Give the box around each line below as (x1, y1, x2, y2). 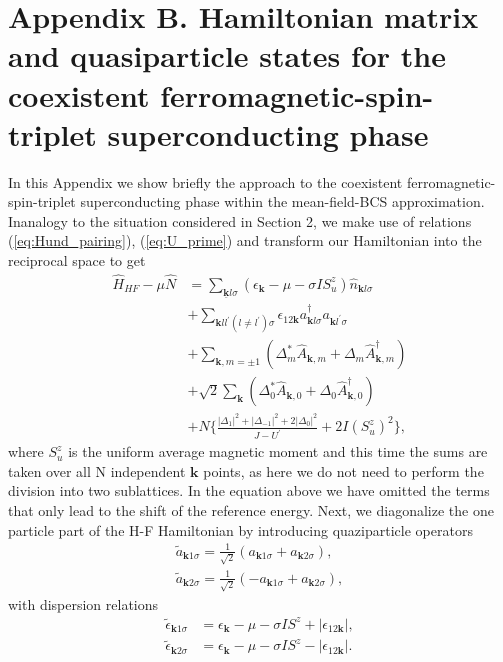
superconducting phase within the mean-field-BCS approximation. (80, 191, 485, 212)
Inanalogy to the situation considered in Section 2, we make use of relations (8, 210, 472, 231)
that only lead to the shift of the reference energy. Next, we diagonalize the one (8, 499, 494, 520)
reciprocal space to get (8, 250, 146, 271)
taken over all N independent (8, 460, 186, 481)
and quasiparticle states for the (8, 35, 447, 76)
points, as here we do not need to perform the (203, 460, 484, 481)
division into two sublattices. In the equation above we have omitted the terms (8, 480, 490, 501)
